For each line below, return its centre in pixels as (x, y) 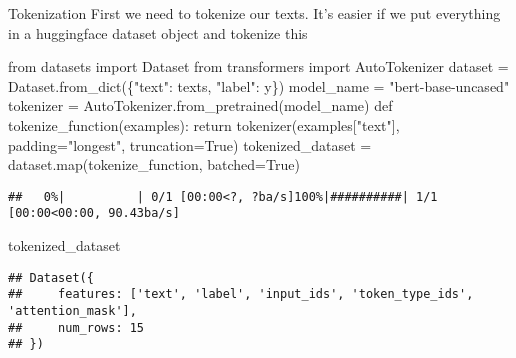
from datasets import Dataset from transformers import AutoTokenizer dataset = (258, 66)
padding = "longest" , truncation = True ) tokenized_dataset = (190, 144)
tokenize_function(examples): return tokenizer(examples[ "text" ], (204, 124)
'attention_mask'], (72, 310)
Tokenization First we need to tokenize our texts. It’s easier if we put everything (254, 13)
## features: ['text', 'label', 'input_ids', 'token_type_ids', (241, 294)
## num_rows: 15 (76, 327)
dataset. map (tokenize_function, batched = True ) (154, 164)
